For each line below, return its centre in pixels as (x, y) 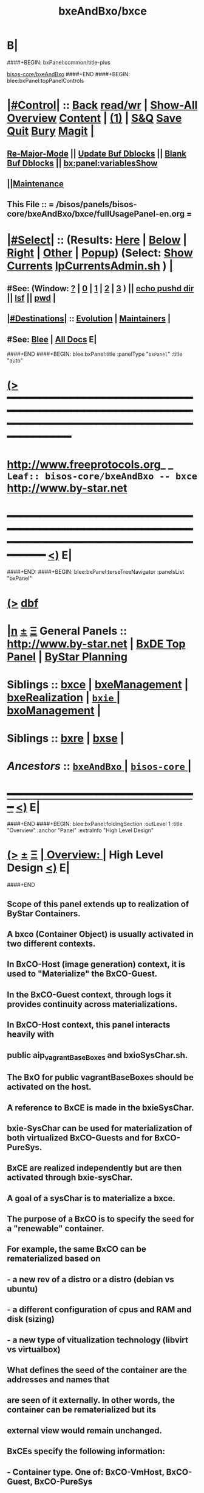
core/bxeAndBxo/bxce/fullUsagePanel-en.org (96, 214)
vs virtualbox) (34, 1350)
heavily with (30, 1035)
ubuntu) (22, 1289)
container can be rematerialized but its (82, 1410)
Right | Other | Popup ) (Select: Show (100, 253)
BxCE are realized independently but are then (94, 1168)
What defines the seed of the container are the (97, 1370)
